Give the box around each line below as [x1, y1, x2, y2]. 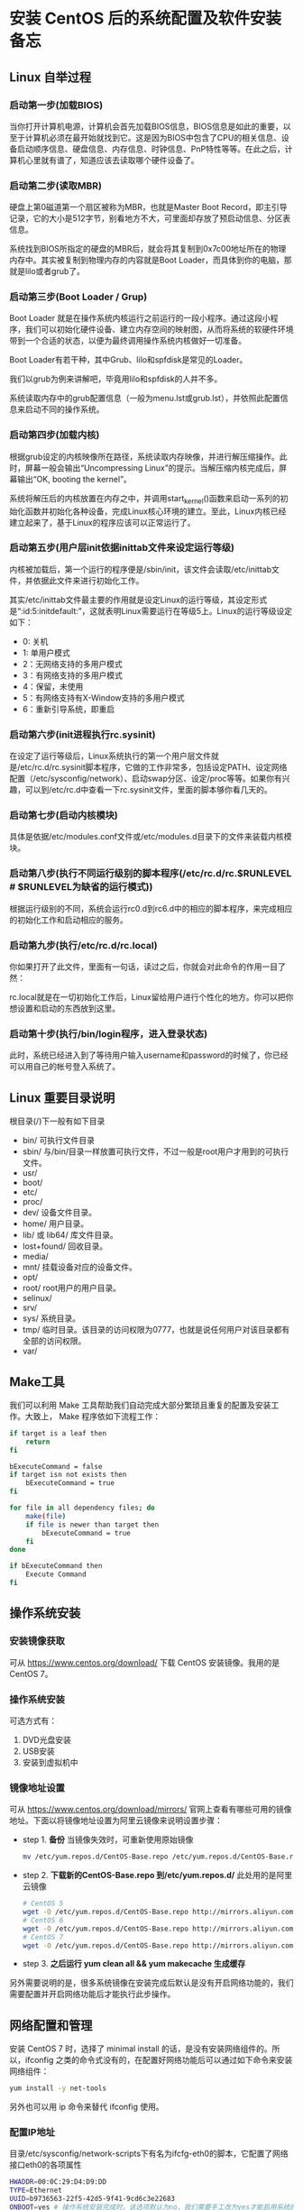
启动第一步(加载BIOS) [9, 98, 104, 111]
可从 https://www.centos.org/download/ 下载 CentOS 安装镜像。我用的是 [9, 1656, 280, 1668]
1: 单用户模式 [22, 646, 70, 658]
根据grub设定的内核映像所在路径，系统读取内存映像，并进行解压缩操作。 [9, 451, 280, 462]
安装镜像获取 [9, 1635, 66, 1647]
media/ [22, 1251, 50, 1262]
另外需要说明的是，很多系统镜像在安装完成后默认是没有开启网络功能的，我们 [9, 1977, 294, 1988]
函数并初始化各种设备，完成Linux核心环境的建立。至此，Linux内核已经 [24, 506, 287, 517]
